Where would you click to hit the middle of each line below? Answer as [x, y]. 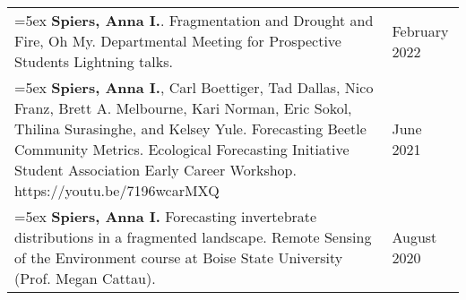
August [414, 237]
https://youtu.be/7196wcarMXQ [117, 190]
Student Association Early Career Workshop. [155, 170]
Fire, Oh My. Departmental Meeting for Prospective [178, 41]
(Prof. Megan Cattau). [85, 278]
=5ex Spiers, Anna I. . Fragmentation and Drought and [194, 20]
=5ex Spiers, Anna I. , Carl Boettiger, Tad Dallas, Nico [194, 87]
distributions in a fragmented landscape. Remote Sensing [193, 237]
